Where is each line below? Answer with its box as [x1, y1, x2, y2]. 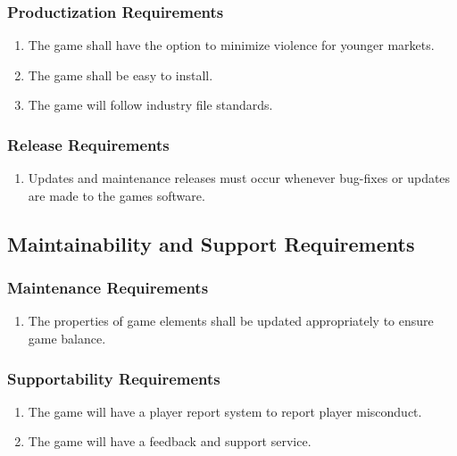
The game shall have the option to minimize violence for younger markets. [28, 36, 435, 54]
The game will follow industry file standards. [28, 95, 273, 114]
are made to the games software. [28, 186, 205, 204]
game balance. [28, 329, 106, 347]
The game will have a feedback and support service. [28, 432, 312, 451]
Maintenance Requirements [7, 277, 209, 299]
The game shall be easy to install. [28, 65, 213, 84]
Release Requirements [7, 133, 170, 155]
